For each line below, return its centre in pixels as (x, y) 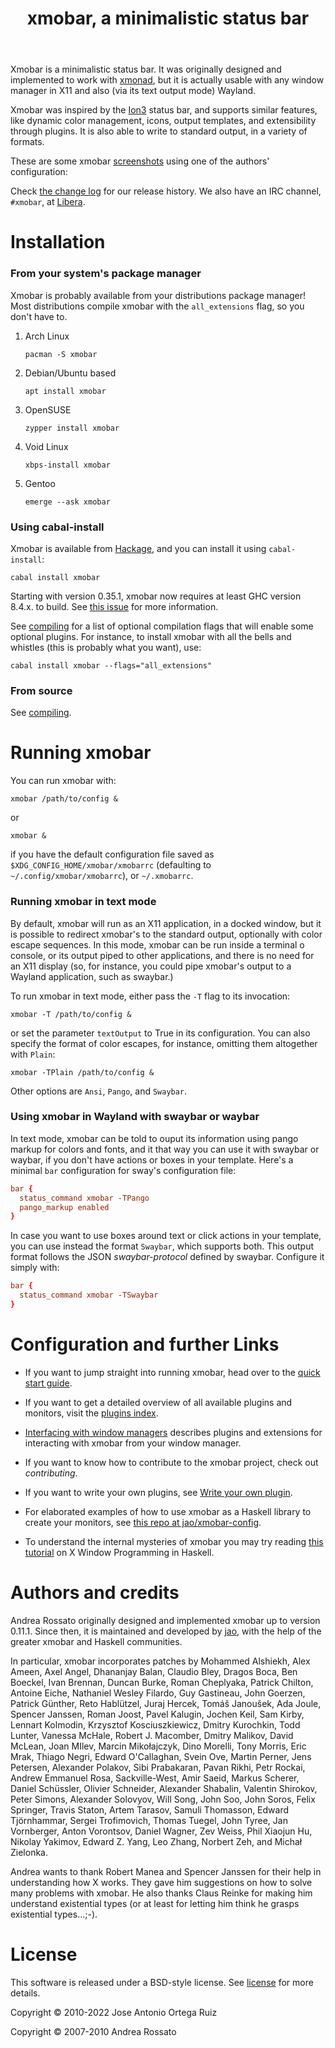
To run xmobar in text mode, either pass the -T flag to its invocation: (150, 996)
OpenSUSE (48, 409)
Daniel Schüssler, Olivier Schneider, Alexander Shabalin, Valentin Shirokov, (164, 1788)
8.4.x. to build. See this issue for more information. (114, 606)
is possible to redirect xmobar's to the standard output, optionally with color (166, 934)
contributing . (51, 1473)
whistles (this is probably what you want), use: (106, 647)
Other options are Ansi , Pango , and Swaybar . (99, 1091)
